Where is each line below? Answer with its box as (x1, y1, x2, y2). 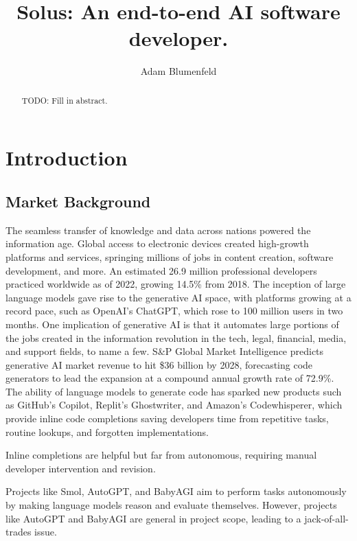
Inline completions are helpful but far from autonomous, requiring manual (5, 448, 317, 462)
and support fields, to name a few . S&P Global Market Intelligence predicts (5, 344, 324, 358)
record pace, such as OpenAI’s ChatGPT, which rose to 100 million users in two (5, 303, 343, 318)
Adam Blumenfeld (140, 64, 217, 78)
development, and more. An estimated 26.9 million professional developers (5, 263, 317, 277)
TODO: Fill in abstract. (21, 94, 108, 106)
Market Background (5, 190, 151, 211)
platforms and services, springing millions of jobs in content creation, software (5, 249, 334, 264)
